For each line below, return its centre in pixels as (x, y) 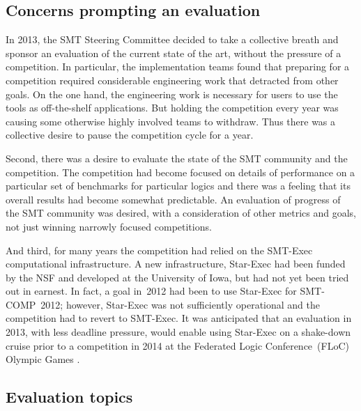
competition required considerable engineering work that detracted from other (172, 80)
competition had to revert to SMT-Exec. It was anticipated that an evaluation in (179, 318)
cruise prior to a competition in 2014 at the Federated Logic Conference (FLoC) (177, 345)
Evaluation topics (69, 397)
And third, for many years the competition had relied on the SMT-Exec (159, 250)
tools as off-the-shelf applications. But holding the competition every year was (172, 108)
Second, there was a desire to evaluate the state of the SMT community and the (177, 158)
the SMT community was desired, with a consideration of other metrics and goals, (181, 213)
